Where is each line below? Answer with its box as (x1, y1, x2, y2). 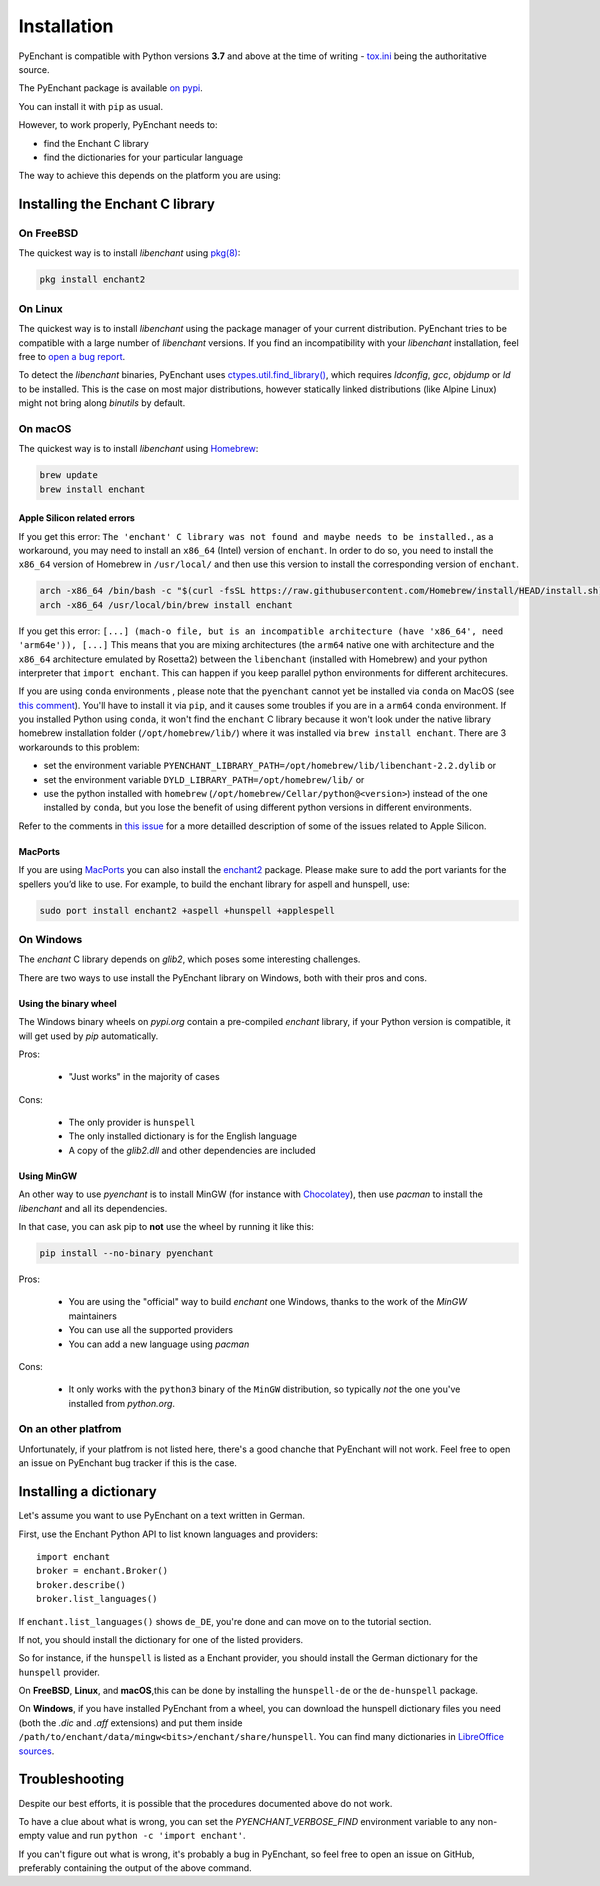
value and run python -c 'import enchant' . (46, 1830, 246, 1842)
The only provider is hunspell (68, 1116, 196, 1129)
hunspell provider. (18, 1666, 100, 1678)
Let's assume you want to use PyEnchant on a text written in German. (18, 1510, 305, 1522)
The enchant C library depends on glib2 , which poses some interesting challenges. (18, 953, 361, 965)
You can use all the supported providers (68, 1324, 234, 1336)
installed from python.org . (68, 1397, 175, 1409)
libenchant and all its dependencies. (18, 1202, 168, 1214)
